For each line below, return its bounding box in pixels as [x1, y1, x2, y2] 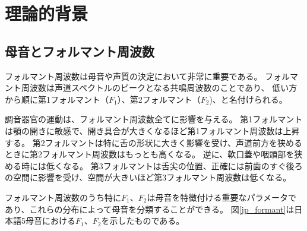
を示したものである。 [101, 214, 185, 227]
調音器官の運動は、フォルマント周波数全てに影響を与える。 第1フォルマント [5, 113, 303, 125]
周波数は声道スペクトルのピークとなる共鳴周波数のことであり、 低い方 [21, 81, 297, 94]
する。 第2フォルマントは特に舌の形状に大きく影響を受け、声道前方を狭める [5, 136, 302, 148]
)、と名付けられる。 [209, 93, 287, 105]
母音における [25, 214, 75, 227]
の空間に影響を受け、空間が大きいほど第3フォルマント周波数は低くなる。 [5, 171, 292, 183]
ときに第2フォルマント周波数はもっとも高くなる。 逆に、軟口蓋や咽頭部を [5, 148, 295, 160]
